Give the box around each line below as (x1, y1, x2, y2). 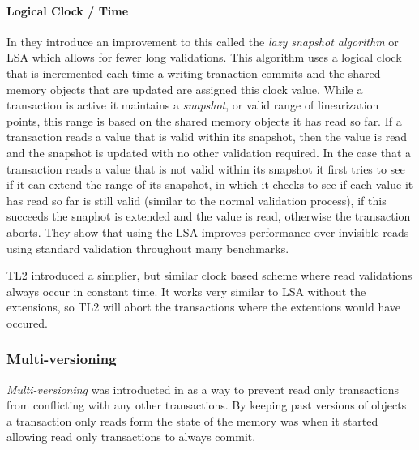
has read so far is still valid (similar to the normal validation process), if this (6, 191, 387, 208)
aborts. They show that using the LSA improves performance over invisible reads (6, 223, 409, 240)
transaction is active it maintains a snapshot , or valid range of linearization (6, 96, 379, 114)
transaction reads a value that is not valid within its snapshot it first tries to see (6, 160, 405, 177)
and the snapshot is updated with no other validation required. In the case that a (6, 144, 412, 161)
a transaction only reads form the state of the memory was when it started (6, 412, 378, 429)
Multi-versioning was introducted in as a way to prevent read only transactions (6, 380, 399, 397)
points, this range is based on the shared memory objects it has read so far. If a (6, 112, 402, 129)
